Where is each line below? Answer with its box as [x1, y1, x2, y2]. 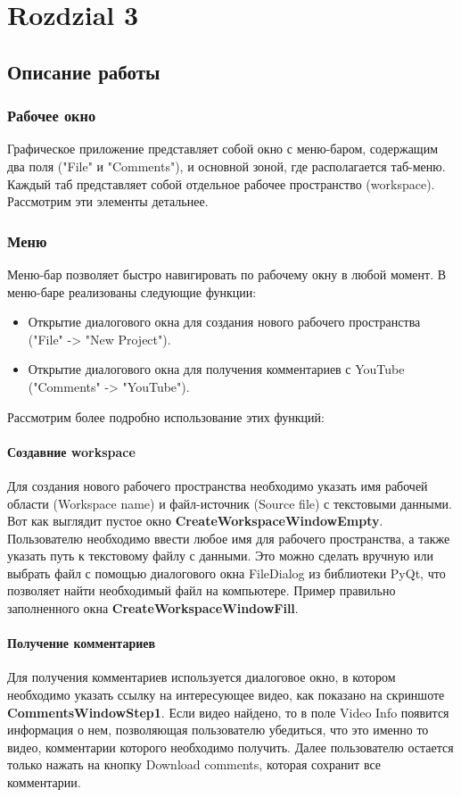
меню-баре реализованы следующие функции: [7, 282, 257, 301]
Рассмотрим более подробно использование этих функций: [7, 407, 325, 426]
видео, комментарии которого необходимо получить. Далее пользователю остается [7, 737, 454, 756]
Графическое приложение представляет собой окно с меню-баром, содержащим [7, 139, 438, 158]
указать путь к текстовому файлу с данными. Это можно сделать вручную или [7, 546, 433, 565]
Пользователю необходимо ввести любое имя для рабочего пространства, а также [7, 528, 450, 547]
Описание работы [7, 57, 161, 85]
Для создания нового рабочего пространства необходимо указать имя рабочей [7, 476, 428, 494]
